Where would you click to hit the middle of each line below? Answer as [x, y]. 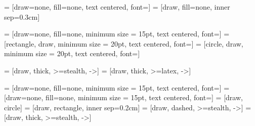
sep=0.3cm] [22, 16]
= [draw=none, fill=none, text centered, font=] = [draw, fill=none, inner [117, 7]
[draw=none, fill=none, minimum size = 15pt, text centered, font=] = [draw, [123, 97]
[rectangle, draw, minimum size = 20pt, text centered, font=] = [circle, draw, [124, 43]
